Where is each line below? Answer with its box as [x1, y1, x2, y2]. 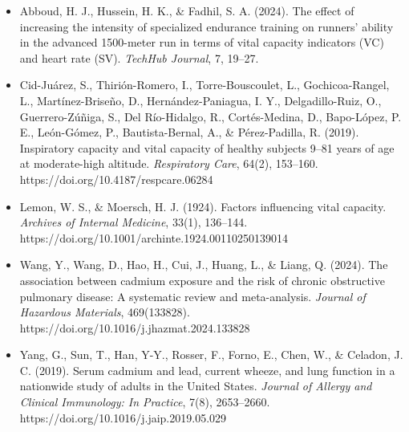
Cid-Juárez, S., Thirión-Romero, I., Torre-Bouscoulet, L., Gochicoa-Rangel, [19, 76, 390, 93]
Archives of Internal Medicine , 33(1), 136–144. [19, 214, 248, 230]
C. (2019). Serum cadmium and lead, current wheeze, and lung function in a [19, 361, 395, 378]
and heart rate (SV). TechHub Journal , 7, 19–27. [19, 49, 259, 66]
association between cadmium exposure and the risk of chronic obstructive [19, 271, 385, 288]
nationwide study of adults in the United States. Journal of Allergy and [19, 377, 372, 394]
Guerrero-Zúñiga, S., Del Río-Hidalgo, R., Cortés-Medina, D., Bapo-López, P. [19, 108, 402, 124]
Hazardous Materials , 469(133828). [19, 304, 190, 320]
